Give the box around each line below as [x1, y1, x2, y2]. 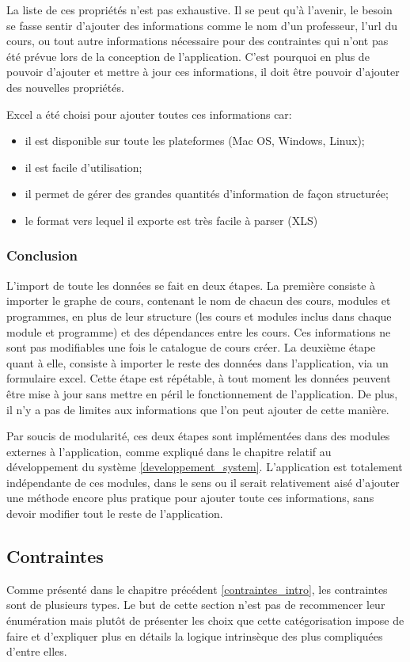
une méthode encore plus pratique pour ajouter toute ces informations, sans [6, 489, 374, 506]
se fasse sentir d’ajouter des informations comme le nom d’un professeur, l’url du [6, 17, 397, 33]
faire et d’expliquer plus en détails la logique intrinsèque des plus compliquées [6, 627, 383, 644]
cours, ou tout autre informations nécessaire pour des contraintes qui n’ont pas [6, 32, 389, 49]
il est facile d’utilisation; [25, 158, 142, 175]
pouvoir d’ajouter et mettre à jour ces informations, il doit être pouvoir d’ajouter [6, 63, 400, 80]
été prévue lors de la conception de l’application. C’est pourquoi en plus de [6, 48, 370, 64]
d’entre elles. [6, 643, 67, 660]
